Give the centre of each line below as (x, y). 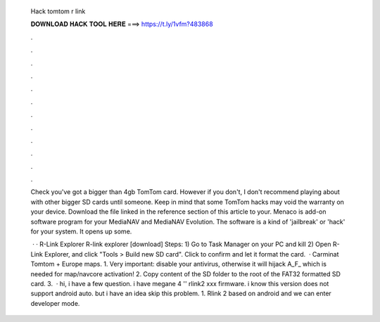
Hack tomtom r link (58, 11)
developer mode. (55, 303)
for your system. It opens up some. (81, 231)
